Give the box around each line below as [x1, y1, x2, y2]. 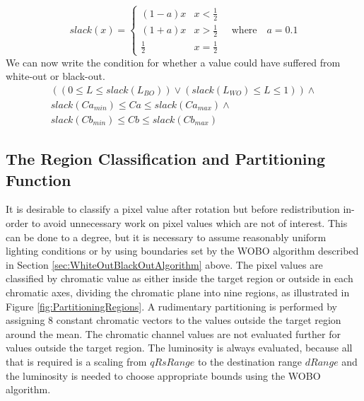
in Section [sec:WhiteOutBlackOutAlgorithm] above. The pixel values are [6, 257, 323, 272]
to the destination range [197, 354, 303, 369]
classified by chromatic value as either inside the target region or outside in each [6, 271, 353, 286]
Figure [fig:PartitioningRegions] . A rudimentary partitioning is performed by [6, 298, 337, 313]
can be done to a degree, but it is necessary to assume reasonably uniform [6, 229, 327, 244]
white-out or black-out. [6, 69, 105, 83]
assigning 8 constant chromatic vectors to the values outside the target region [6, 313, 341, 327]
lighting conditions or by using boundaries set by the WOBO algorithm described [6, 243, 359, 258]
